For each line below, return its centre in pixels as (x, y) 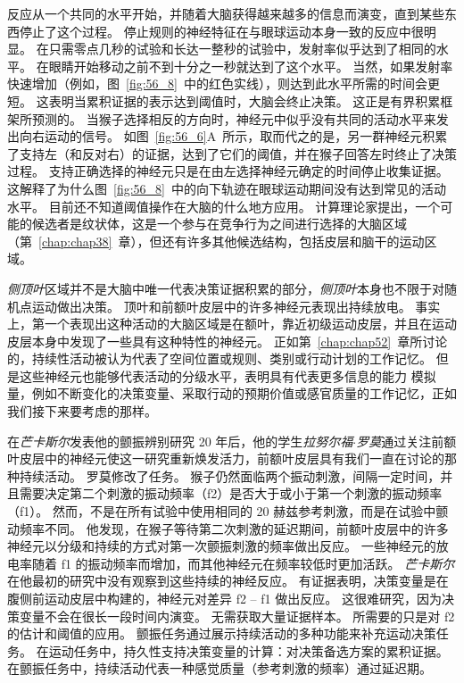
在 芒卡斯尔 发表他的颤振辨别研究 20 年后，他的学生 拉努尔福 (180, 441)
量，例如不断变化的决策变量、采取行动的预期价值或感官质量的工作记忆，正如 (232, 393)
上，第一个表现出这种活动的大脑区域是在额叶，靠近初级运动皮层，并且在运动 (232, 324)
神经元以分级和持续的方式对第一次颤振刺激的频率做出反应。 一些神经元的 (222, 546)
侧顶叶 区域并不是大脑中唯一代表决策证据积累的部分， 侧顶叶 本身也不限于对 (226, 288)
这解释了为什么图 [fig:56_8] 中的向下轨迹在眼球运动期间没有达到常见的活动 (227, 188)
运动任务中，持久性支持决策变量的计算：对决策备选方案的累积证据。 (249, 650)
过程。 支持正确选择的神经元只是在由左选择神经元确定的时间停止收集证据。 (228, 171)
